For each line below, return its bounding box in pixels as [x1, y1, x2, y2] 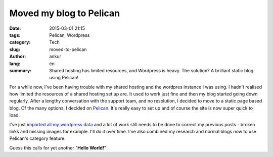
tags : [9, 32, 21, 38]
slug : [9, 46, 20, 53]
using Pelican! [49, 75, 78, 81]
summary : [9, 67, 32, 73]
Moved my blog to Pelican [9, 8, 120, 19]
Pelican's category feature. [9, 135, 66, 141]
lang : [9, 61, 21, 67]
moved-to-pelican [49, 46, 87, 53]
